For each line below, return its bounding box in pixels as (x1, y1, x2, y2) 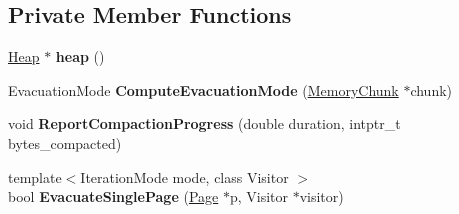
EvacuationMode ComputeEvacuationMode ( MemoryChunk (8, 79, 399, 100)
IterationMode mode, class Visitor (80, 166, 289, 187)
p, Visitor (229, 186, 288, 207)
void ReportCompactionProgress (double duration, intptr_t (8, 113, 401, 134)
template (8, 166, 62, 187)
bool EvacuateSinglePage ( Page (8, 186, 219, 207)
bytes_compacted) (8, 132, 122, 153)
